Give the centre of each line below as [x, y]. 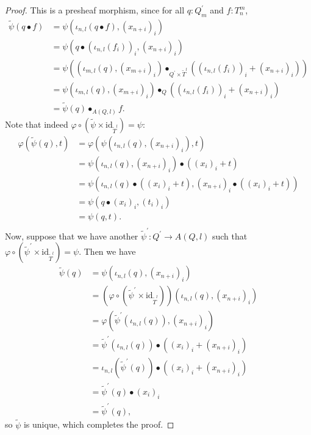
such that [230, 236]
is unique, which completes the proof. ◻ [99, 424]
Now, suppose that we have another [72, 236]
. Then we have [107, 251]
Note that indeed [37, 124]
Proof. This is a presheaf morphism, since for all [95, 10]
